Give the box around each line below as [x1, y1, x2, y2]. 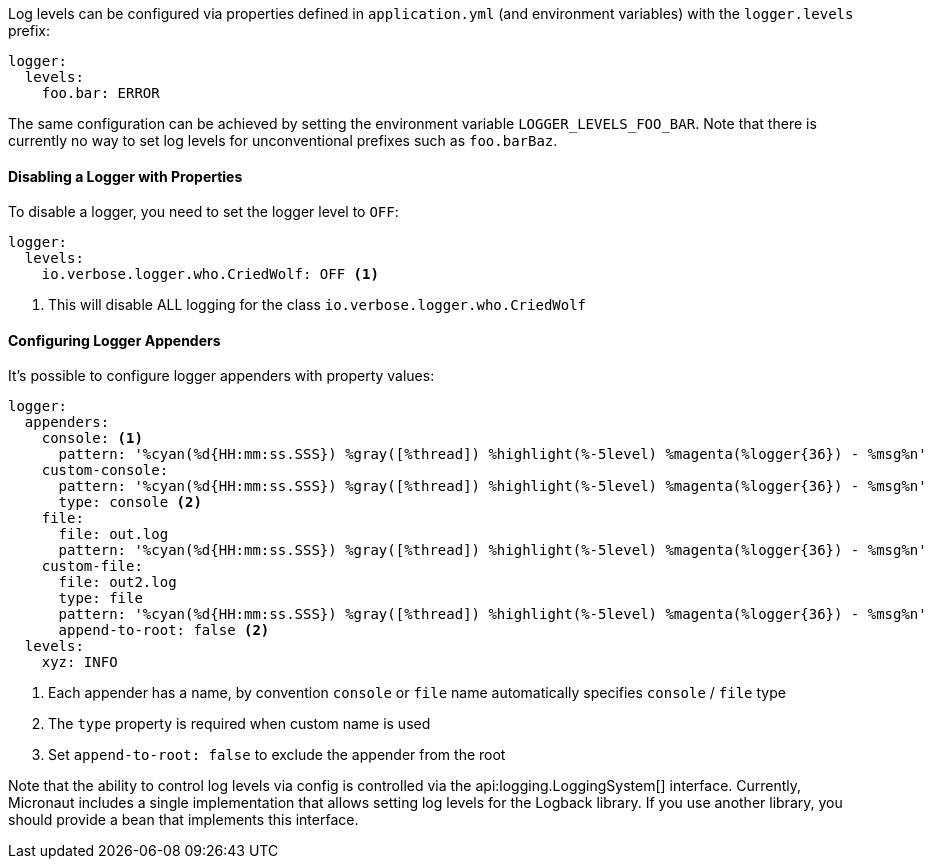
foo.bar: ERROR [41, 85, 160, 101]
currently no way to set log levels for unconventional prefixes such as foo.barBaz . [8, 132, 558, 149]
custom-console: [41, 462, 169, 479]
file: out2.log [58, 574, 177, 591]
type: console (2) [58, 494, 202, 511]
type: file [58, 590, 143, 607]
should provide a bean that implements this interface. [8, 811, 359, 829]
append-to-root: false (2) [58, 622, 270, 639]
